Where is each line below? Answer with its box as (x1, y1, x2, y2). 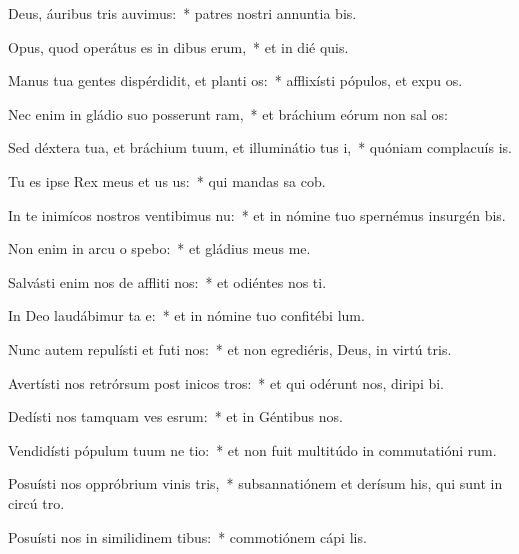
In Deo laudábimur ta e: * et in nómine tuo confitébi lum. (8, 305, 365, 326)
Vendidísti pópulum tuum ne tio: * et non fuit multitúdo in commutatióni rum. (8, 439, 497, 460)
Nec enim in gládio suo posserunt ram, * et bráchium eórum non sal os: (8, 103, 448, 124)
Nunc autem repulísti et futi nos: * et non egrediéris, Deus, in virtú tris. (8, 338, 452, 359)
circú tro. (8, 492, 65, 513)
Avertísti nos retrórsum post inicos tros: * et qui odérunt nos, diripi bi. (8, 372, 445, 393)
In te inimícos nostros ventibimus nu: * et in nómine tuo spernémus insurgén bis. (8, 204, 506, 225)
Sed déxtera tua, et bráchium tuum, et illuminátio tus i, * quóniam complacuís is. (8, 137, 512, 158)
